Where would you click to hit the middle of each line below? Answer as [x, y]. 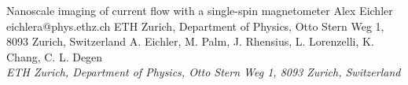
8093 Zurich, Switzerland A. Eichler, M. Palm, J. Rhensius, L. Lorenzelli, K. [190, 41]
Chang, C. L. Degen [55, 56]
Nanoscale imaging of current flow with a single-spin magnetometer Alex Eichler [200, 10]
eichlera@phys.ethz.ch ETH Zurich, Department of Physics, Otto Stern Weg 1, [195, 26]
